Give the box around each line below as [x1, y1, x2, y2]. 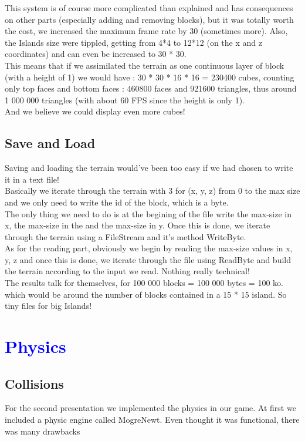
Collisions [5, 374, 64, 392]
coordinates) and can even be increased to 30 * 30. [5, 48, 187, 60]
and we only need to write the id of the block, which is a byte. [5, 196, 229, 208]
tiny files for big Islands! [5, 299, 92, 312]
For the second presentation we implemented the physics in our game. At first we [5, 402, 296, 414]
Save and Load [5, 134, 96, 152]
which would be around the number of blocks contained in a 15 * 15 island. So [5, 288, 287, 300]
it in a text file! [5, 173, 59, 185]
